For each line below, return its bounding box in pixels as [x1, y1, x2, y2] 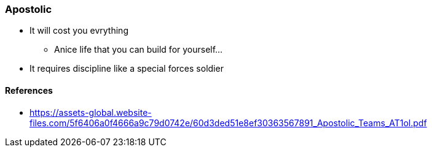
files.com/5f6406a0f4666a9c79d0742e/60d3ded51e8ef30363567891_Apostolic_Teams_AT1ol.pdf [29, 117, 427, 128]
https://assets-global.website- [29, 107, 152, 118]
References [5, 85, 53, 96]
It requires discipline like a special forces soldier [29, 63, 224, 74]
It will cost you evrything [29, 25, 128, 36]
